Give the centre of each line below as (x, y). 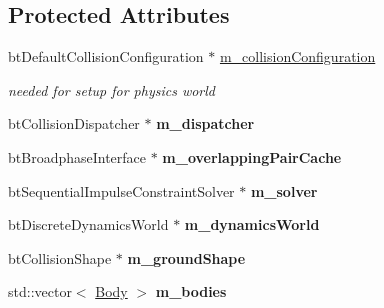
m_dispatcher (205, 123)
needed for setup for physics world (112, 89)
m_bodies (191, 291)
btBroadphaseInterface (77, 156)
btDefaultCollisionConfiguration (106, 56)
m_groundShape (186, 257)
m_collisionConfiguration (297, 56)
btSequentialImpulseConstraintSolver (121, 190)
